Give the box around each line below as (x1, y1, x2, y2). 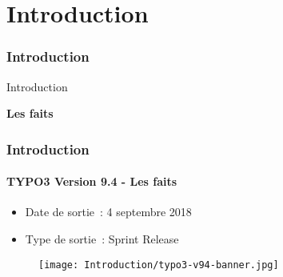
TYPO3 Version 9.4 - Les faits (6, 173, 177, 190)
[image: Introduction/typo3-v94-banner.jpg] (38, 259, 279, 271)
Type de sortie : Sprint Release (25, 231, 179, 247)
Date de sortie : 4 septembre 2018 (25, 203, 192, 220)
